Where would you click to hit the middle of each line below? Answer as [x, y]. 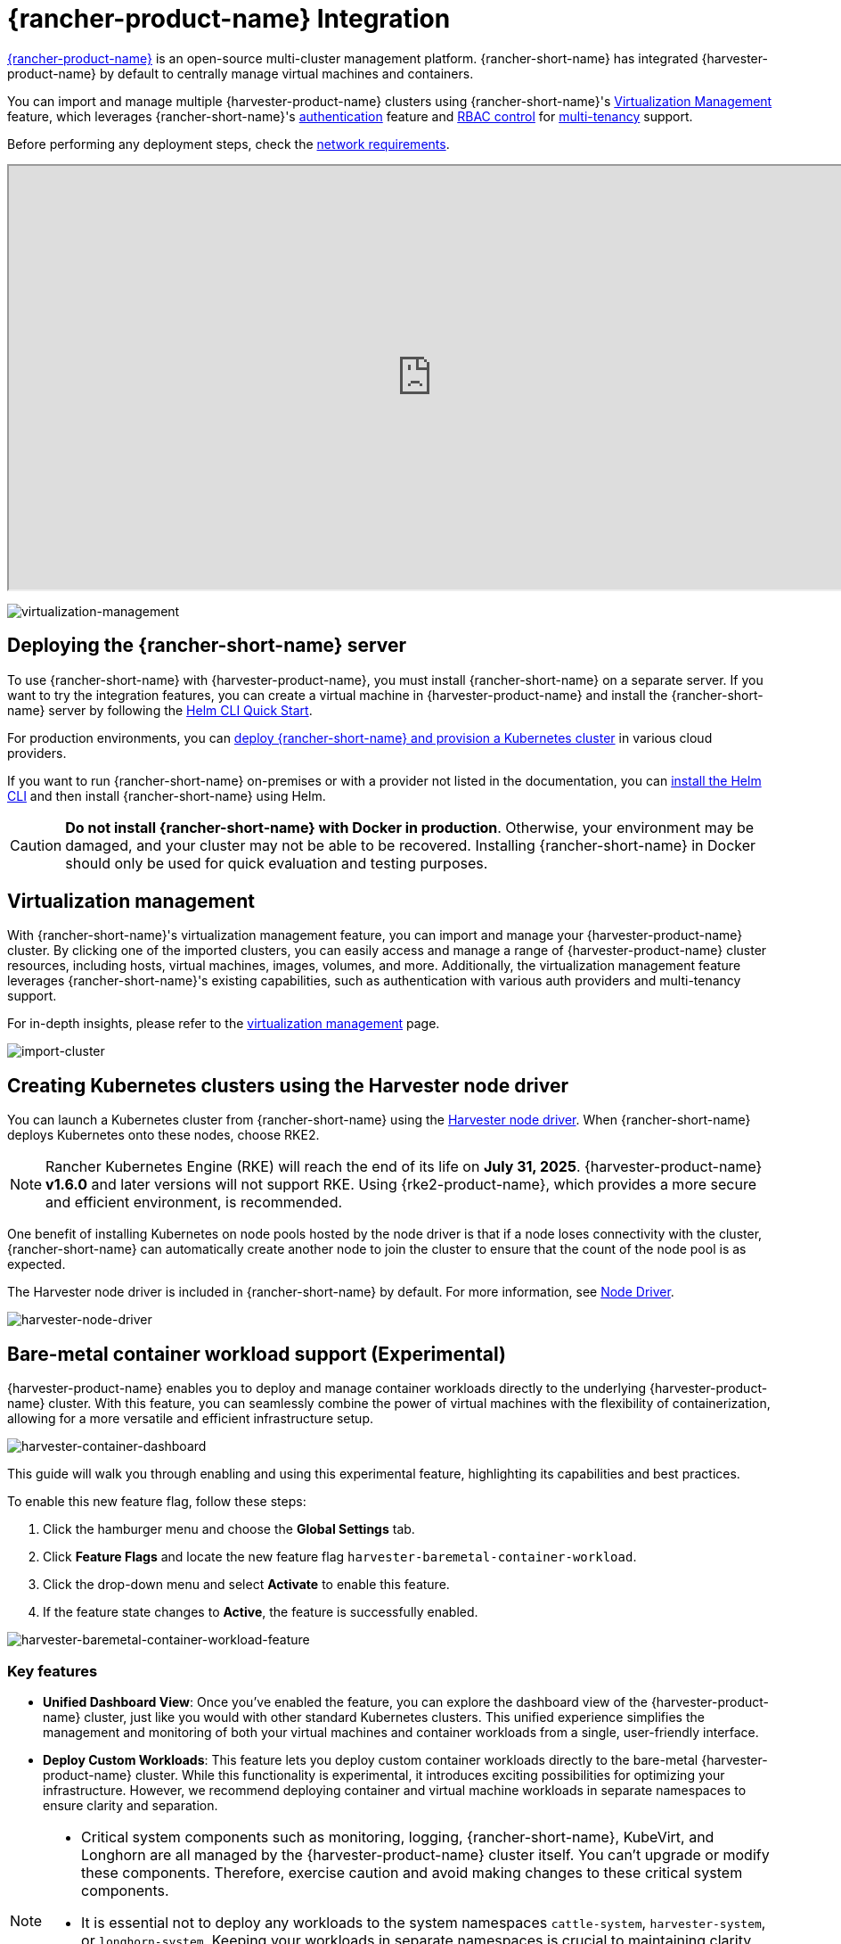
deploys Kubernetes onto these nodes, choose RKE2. [163, 1135]
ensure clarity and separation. [131, 1805]
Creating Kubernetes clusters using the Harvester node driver [288, 1085]
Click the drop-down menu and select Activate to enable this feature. [246, 1585]
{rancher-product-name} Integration [229, 19]
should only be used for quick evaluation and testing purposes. [277, 863]
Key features [53, 1671]
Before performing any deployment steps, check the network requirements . [229, 144]
